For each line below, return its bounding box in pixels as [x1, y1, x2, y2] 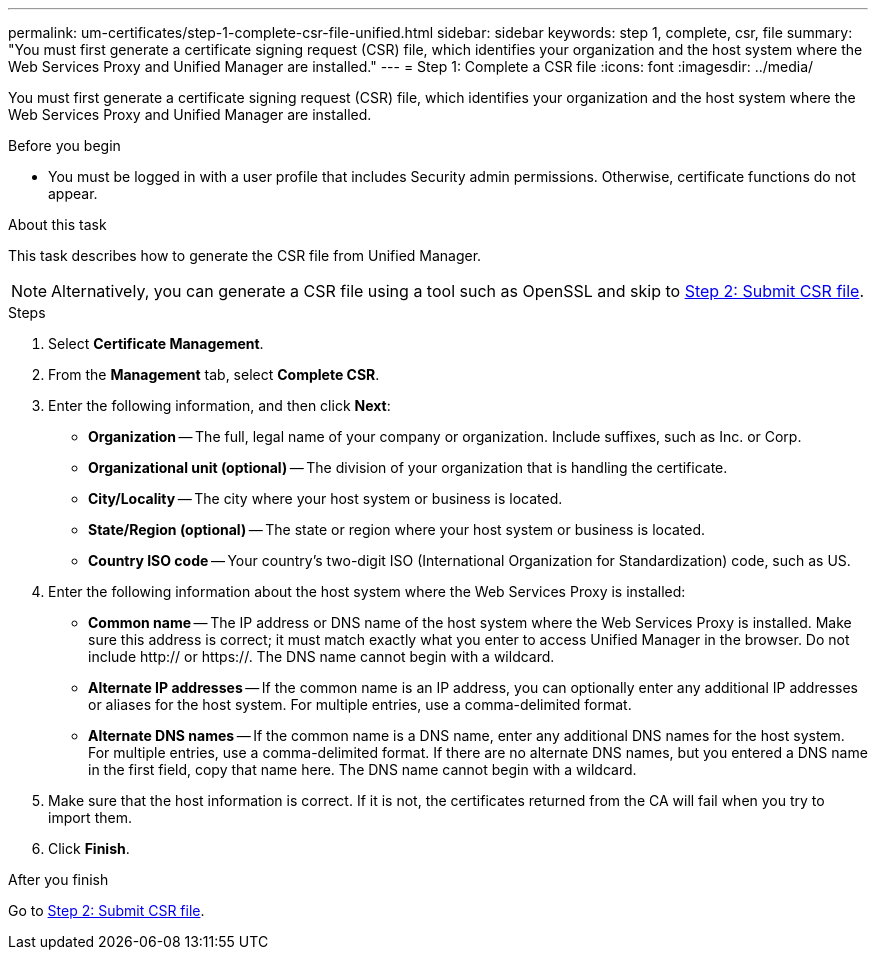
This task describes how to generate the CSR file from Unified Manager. [8, 247, 482, 264]
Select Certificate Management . [48, 335, 264, 352]
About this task [8, 216, 107, 233]
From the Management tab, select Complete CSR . [48, 366, 380, 383]
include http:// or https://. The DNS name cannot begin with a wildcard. [88, 648, 555, 665]
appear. [48, 185, 98, 202]
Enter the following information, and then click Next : [48, 397, 391, 414]
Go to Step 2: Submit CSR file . [8, 902, 205, 919]
